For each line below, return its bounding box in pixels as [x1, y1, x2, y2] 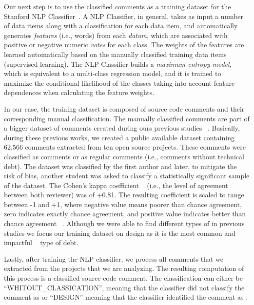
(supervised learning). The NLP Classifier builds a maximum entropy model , [4, 58, 232, 69]
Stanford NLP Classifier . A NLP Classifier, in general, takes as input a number [4, 11, 244, 21]
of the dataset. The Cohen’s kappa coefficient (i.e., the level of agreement [4, 180, 228, 190]
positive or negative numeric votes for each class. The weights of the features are [4, 39, 244, 50]
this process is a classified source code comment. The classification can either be [4, 273, 243, 283]
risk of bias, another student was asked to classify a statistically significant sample [4, 171, 250, 181]
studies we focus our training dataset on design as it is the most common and [4, 228, 235, 238]
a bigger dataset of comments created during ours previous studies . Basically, [4, 123, 240, 133]
